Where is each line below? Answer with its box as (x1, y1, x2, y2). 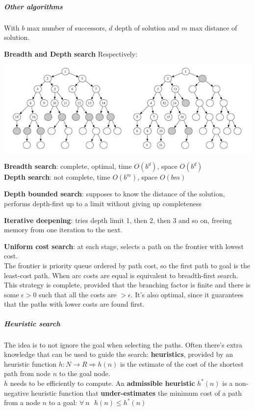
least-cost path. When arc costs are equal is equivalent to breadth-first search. (4, 270, 238, 280)
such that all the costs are (39, 289, 117, 299)
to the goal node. (59, 368, 110, 379)
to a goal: (49, 397, 77, 408)
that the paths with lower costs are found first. (4, 299, 145, 309)
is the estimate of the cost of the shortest (120, 358, 244, 369)
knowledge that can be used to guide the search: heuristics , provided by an (4, 349, 233, 359)
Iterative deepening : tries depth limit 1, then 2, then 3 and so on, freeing (4, 215, 232, 225)
